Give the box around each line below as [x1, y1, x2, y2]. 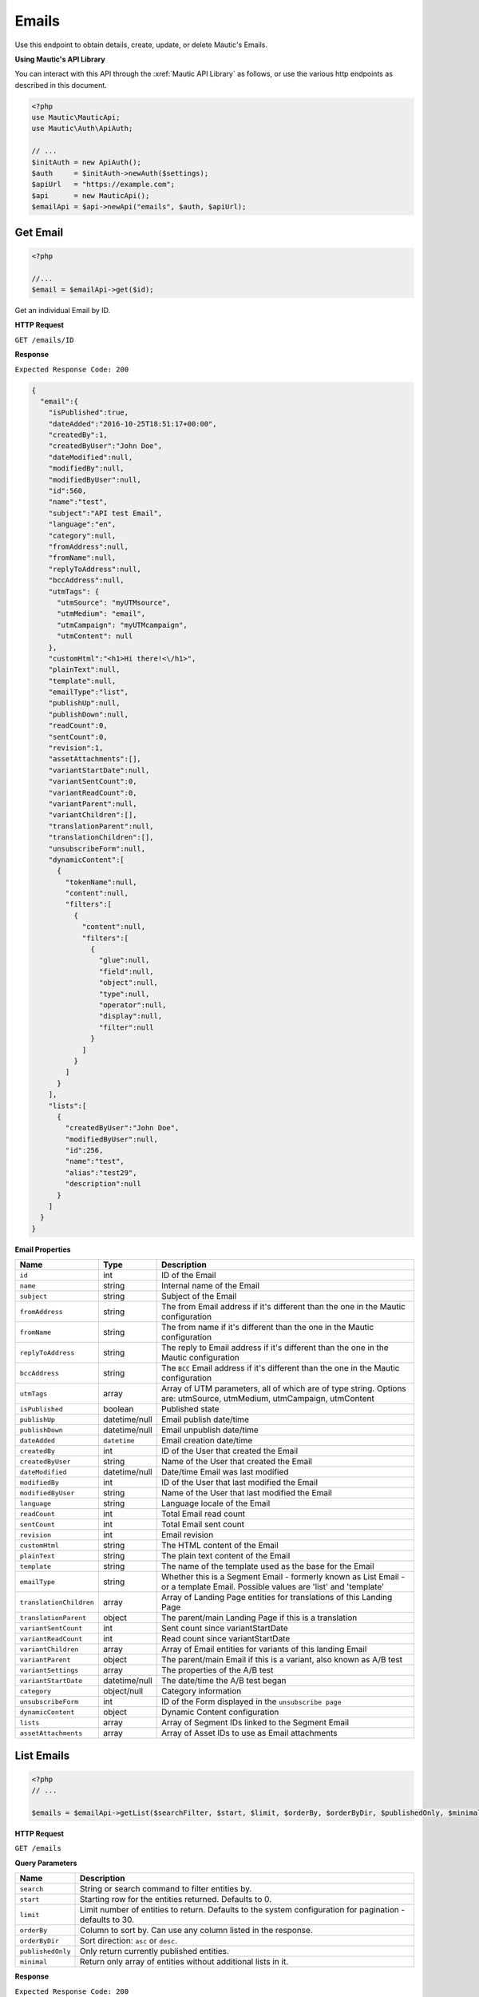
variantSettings [19, 1665, 79, 1674]
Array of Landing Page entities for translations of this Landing [160, 1592, 393, 1603]
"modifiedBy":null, [48, 464, 125, 473]
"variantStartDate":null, [48, 765, 150, 775]
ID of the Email [160, 1270, 216, 1281]
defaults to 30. [79, 1914, 135, 1925]
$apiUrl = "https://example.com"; [31, 180, 176, 189]
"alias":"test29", [65, 1168, 137, 1177]
